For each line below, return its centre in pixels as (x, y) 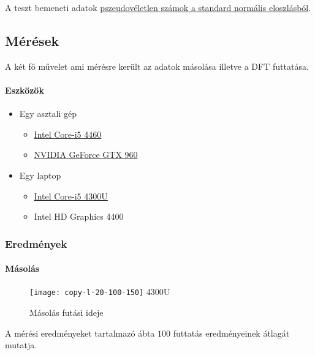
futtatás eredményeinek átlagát (231, 333)
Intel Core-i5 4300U (71, 196)
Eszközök (25, 90)
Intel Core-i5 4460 (68, 134)
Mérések (32, 40)
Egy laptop (40, 175)
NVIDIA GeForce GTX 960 (86, 155)
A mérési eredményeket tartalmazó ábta (80, 333)
